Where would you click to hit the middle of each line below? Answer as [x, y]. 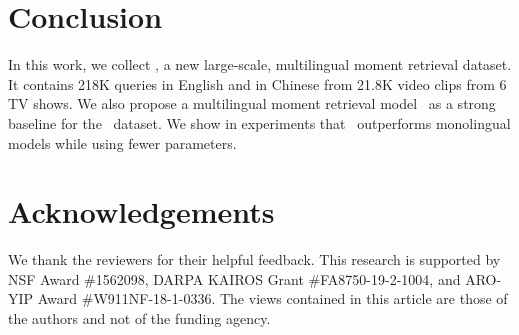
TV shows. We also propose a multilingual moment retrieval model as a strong [252, 103]
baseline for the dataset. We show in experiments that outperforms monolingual [259, 122]
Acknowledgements [141, 211]
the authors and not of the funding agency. [139, 318]
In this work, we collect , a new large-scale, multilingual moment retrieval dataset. [260, 64]
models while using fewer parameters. [122, 142]
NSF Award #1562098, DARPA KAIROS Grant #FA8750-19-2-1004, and [234, 278]
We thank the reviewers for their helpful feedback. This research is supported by [254, 259]
